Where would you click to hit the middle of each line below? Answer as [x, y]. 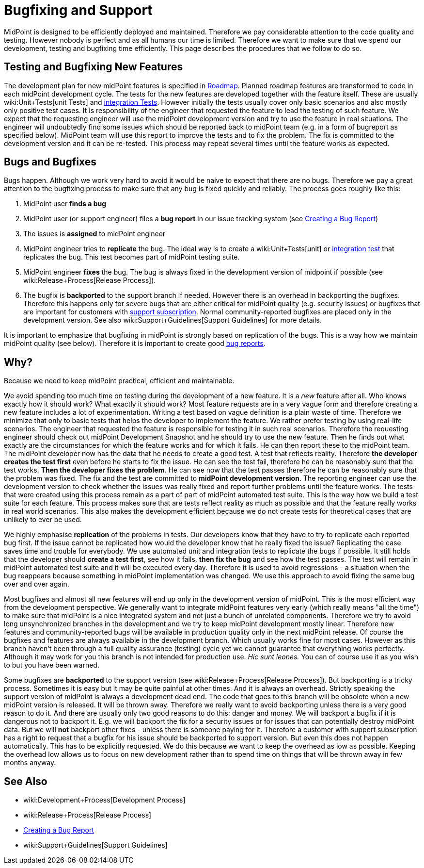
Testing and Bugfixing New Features [94, 67]
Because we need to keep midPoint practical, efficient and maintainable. [119, 381]
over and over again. [37, 584]
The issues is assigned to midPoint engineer [94, 234]
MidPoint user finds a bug [65, 204]
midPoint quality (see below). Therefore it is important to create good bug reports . [135, 344]
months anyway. [30, 763]
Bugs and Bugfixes [50, 162]
